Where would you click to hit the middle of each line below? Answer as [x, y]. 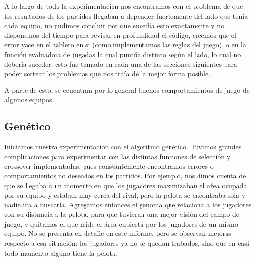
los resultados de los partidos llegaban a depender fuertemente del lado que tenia [126, 15]
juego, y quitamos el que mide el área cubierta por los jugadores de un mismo [121, 223]
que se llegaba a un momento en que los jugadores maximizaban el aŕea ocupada [126, 185]
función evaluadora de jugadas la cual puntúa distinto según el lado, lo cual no [123, 54]
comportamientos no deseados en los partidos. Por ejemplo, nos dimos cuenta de [125, 175]
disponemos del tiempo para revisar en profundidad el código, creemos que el [120, 35]
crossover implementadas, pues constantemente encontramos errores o [109, 166]
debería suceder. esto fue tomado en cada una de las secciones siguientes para [121, 64]
